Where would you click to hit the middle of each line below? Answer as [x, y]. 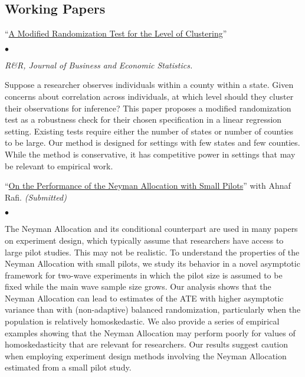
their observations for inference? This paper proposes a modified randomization [148, 108]
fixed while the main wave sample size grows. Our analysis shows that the [138, 286]
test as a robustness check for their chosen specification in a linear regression [143, 119]
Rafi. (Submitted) [36, 197]
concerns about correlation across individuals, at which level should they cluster [149, 96]
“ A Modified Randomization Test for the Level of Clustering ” [116, 33]
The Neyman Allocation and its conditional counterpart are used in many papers [151, 229]
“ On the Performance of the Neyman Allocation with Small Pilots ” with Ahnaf [148, 186]
